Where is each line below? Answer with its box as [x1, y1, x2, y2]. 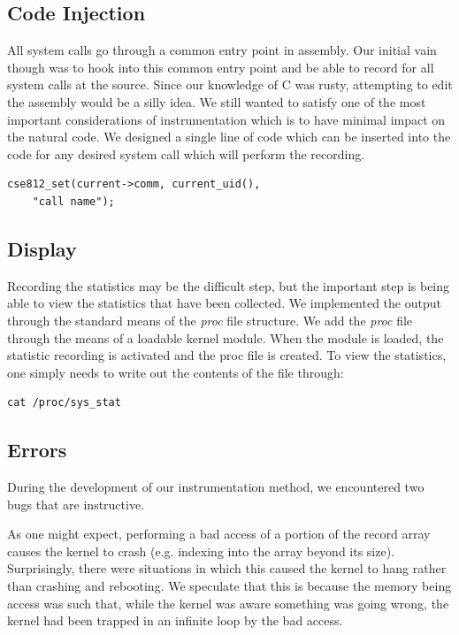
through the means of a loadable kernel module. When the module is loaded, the [7, 328, 444, 347]
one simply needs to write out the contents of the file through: [7, 363, 344, 381]
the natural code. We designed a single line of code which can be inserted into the [7, 127, 451, 146]
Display [7, 234, 77, 262]
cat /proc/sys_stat [7, 396, 121, 409]
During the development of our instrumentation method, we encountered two [7, 478, 425, 496]
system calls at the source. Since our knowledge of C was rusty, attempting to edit [7, 75, 453, 94]
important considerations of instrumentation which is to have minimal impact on [7, 110, 446, 128]
